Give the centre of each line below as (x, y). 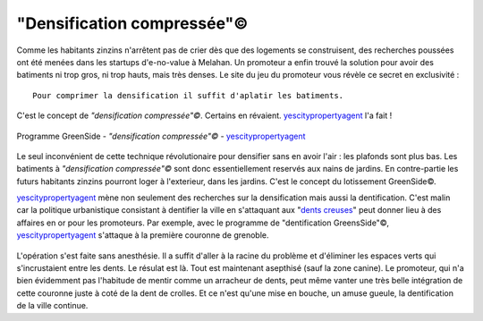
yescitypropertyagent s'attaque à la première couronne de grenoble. (143, 235)
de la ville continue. (52, 306)
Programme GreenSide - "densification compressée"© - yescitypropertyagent (161, 136)
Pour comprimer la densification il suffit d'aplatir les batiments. (188, 95)
